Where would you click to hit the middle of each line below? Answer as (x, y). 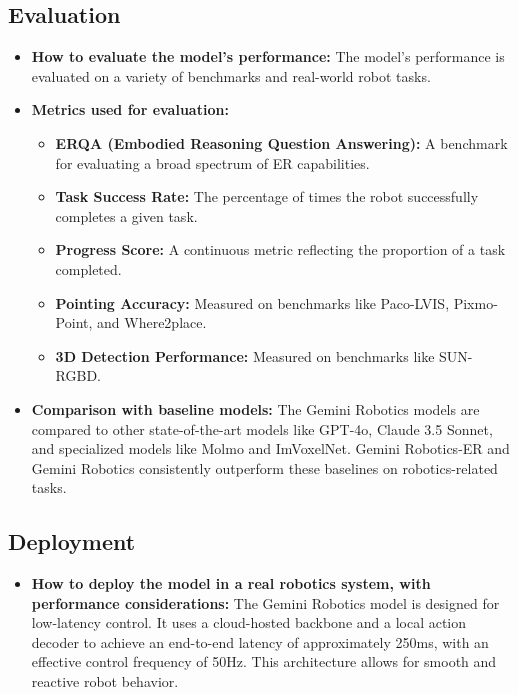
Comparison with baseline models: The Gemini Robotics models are (255, 408)
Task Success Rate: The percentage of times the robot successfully (267, 196)
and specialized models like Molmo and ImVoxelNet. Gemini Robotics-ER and (270, 448)
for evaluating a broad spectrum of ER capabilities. (212, 162)
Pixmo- (475, 302)
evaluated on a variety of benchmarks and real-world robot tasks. (231, 75)
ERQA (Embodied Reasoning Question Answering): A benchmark (281, 142)
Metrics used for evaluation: (130, 109)
